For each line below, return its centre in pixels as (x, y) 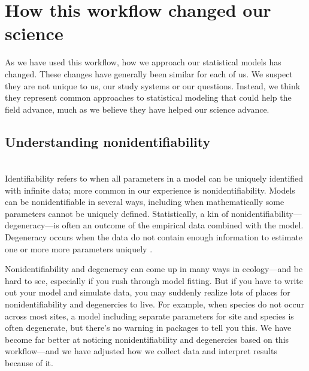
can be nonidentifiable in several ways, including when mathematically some (145, 202)
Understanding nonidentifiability (108, 141)
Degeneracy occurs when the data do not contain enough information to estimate (154, 237)
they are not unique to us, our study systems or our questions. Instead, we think (153, 85)
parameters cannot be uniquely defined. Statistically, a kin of (117, 213)
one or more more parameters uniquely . (79, 248)
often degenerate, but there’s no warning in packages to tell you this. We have (148, 328)
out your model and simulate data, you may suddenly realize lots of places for (148, 292)
